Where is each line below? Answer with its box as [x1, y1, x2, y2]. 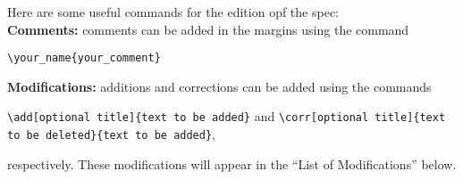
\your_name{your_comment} [7, 52, 161, 65]
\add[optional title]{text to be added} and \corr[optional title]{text [7, 107, 446, 126]
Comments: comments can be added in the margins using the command [7, 20, 409, 38]
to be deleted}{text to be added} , [7, 125, 215, 143]
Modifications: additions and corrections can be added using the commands [7, 77, 432, 95]
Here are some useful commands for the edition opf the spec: [7, 3, 339, 20]
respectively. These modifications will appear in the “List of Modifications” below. [7, 154, 457, 173]
